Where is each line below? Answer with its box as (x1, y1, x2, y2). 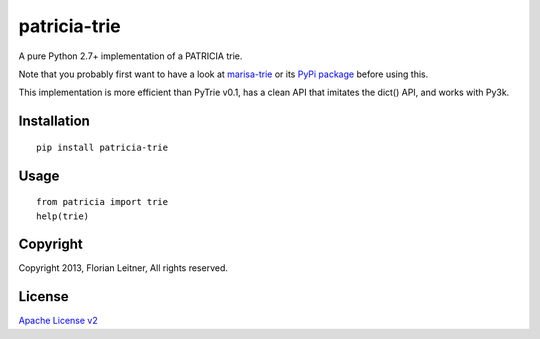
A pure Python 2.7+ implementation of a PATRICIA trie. (18, 50, 243, 62)
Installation (18, 113, 90, 130)
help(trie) (36, 210, 90, 222)
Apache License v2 (18, 315, 99, 327)
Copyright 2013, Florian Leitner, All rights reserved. (18, 262, 229, 274)
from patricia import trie (36, 196, 169, 208)
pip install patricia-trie (36, 141, 169, 153)
